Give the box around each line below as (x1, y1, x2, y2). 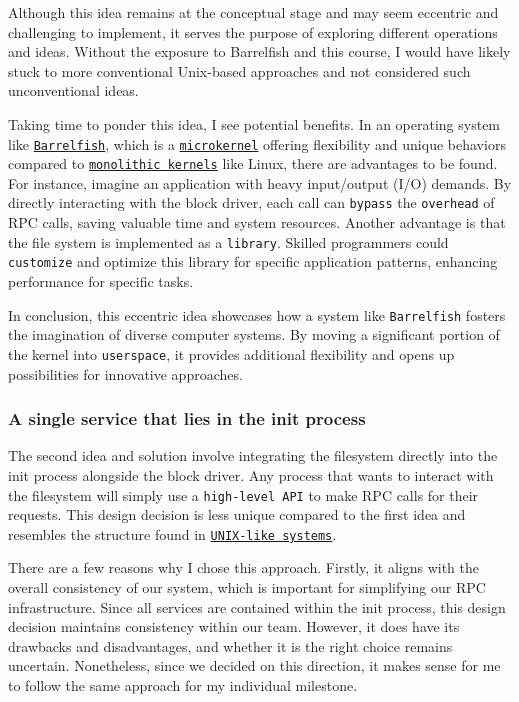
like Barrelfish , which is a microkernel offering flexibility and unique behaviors (8, 133, 506, 154)
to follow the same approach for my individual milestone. (8, 675, 358, 695)
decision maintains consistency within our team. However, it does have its (8, 616, 460, 637)
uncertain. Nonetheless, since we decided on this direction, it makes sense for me (8, 655, 501, 676)
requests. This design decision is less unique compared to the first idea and (8, 504, 466, 525)
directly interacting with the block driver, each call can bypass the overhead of (8, 192, 495, 213)
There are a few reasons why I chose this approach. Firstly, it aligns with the (8, 557, 479, 578)
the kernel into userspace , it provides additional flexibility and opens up (8, 343, 455, 364)
